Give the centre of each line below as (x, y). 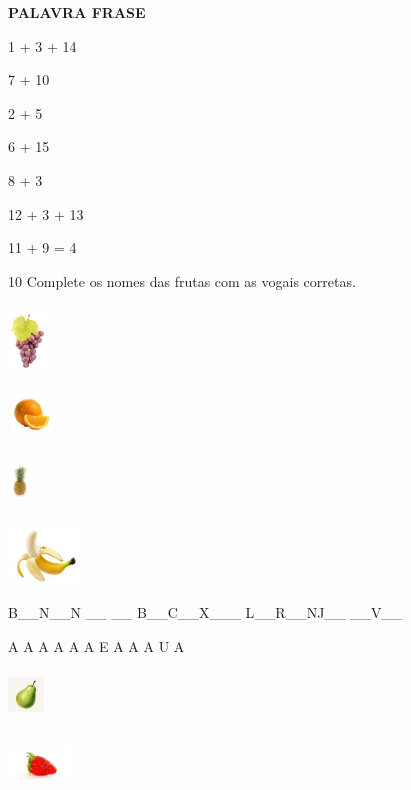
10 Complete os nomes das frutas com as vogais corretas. (182, 280)
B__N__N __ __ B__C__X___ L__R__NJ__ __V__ (205, 612)
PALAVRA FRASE (77, 12)
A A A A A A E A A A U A (96, 645)
